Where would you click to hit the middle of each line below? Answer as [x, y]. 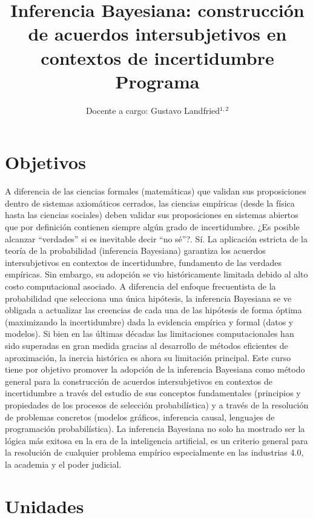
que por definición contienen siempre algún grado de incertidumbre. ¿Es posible [152, 227]
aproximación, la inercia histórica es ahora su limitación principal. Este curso [148, 357]
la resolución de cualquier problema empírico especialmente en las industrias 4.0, [154, 452]
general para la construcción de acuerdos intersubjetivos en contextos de [139, 381]
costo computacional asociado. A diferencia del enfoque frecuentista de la [140, 286]
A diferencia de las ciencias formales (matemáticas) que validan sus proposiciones [156, 191]
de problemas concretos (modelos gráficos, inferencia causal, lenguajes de [140, 417]
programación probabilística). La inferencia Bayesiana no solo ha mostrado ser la [155, 429]
